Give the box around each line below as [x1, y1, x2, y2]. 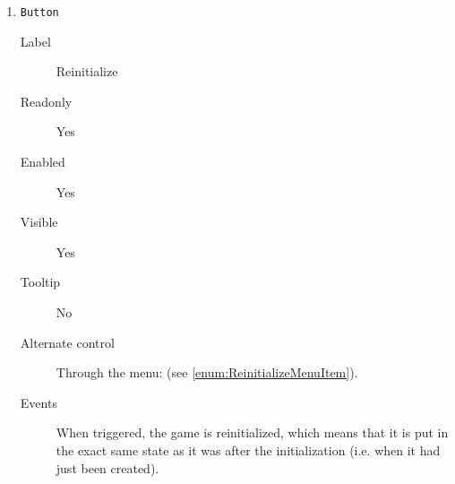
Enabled [20, 152, 65, 171]
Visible [20, 212, 58, 231]
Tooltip [20, 272, 61, 291]
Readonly [20, 91, 73, 110]
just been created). [56, 458, 159, 477]
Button [20, 6, 59, 19]
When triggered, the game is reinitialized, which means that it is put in [56, 423, 449, 442]
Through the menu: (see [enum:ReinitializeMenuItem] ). [56, 363, 358, 382]
